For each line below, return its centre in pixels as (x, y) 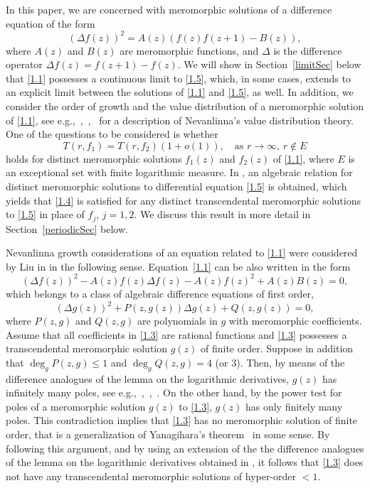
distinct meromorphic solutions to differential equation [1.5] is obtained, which (176, 186)
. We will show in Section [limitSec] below (269, 64)
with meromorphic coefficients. (295, 321)
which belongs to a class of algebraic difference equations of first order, (160, 293)
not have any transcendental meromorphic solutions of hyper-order (151, 476)
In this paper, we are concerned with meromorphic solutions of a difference (169, 9)
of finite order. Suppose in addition (277, 348)
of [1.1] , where (303, 158)
